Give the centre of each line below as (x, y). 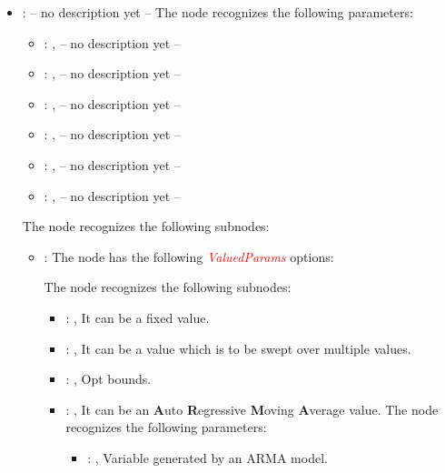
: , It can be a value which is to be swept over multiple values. (238, 348)
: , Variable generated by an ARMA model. (208, 457)
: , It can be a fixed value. (138, 317)
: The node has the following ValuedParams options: (189, 256)
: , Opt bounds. (109, 379)
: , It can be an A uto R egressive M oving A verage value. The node (252, 409)
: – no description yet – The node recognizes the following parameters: (218, 12)
